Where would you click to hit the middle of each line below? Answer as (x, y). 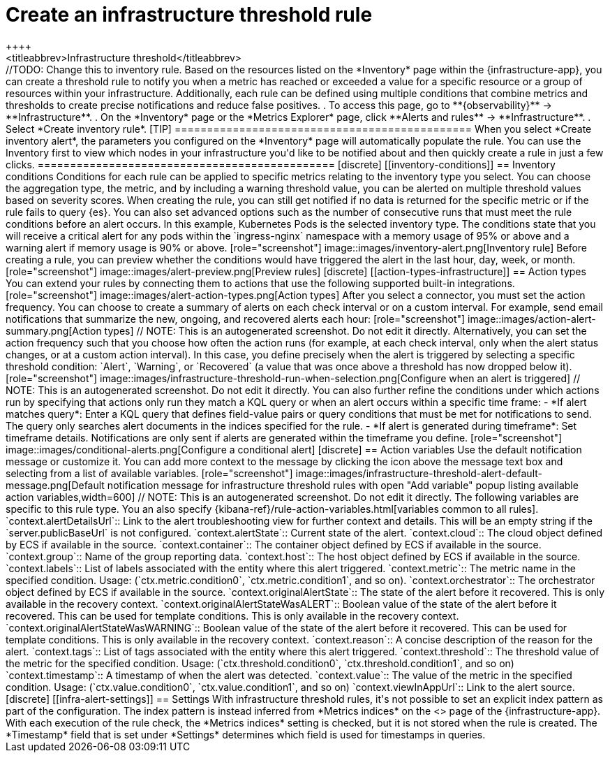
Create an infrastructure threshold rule (189, 15)
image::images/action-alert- (532, 319)
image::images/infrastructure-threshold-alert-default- (419, 473)
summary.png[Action (54, 330)
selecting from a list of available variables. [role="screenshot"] (149, 473)
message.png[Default (55, 485)
